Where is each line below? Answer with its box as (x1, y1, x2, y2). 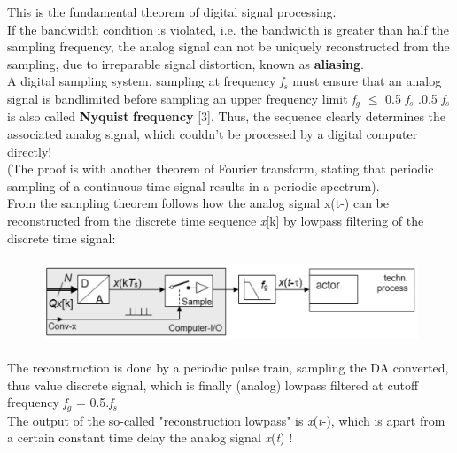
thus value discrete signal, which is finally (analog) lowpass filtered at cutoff (7, 375, 419, 394)
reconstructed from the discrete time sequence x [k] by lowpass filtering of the (7, 211, 424, 229)
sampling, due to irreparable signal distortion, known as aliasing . (7, 54, 364, 73)
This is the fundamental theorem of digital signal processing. (7, 3, 337, 20)
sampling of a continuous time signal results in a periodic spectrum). (7, 176, 380, 195)
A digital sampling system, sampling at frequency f (7, 72, 284, 90)
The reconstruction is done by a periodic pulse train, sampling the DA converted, (7, 358, 449, 377)
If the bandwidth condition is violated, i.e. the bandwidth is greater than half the (7, 19, 449, 38)
